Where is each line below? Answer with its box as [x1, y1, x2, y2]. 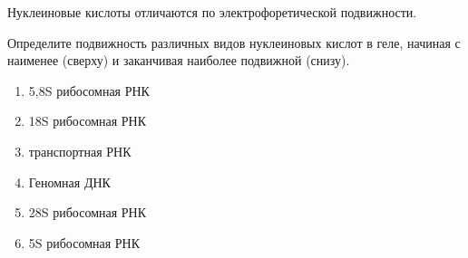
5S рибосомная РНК [28, 233, 141, 252]
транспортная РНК [28, 141, 132, 160]
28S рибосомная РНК [28, 203, 147, 222]
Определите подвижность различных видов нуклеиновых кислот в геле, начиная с [7, 33, 461, 52]
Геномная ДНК [28, 172, 111, 191]
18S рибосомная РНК [28, 111, 147, 130]
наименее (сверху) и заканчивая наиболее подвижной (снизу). [7, 51, 350, 70]
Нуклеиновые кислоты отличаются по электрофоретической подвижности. [7, 3, 417, 21]
